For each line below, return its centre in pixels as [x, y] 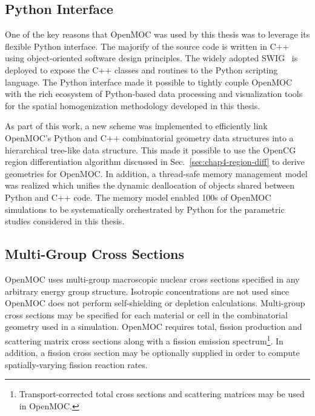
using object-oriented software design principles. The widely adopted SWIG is [151, 58]
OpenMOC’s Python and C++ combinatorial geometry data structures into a [149, 137]
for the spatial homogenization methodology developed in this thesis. [133, 105]
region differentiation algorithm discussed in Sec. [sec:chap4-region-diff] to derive [155, 162]
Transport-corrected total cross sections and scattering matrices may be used [162, 394]
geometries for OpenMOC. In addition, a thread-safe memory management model [156, 173]
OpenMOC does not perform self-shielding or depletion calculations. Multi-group [155, 303]
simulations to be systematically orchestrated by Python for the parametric [145, 209]
